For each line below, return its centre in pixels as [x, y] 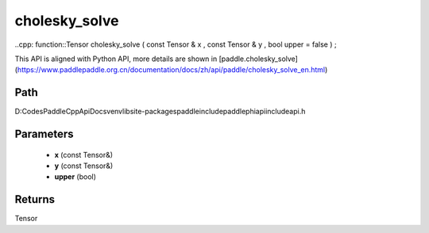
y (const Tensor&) [84, 166]
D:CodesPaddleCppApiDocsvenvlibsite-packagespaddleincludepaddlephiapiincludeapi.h [160, 112]
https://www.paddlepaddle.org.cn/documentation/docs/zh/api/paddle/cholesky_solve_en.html [171, 70]
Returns [35, 199]
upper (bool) [75, 177]
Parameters [44, 134]
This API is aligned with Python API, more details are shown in [116, 59]
